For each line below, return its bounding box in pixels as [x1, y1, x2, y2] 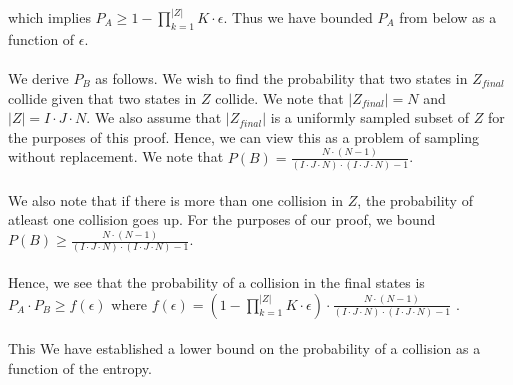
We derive [8, 68, 69, 89]
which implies [8, 7, 91, 28]
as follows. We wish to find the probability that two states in [95, 68, 468, 89]
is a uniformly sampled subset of [270, 107, 470, 128]
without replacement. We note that [8, 146, 224, 167]
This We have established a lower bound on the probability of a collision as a [8, 338, 481, 359]
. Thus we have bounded [223, 7, 373, 28]
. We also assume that [86, 107, 222, 128]
